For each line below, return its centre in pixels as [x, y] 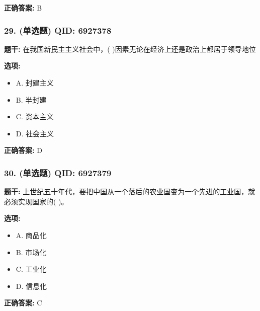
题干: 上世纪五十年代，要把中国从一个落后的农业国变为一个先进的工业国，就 [130, 191]
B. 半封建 [31, 99]
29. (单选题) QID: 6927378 [58, 30]
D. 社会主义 [35, 133]
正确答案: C [23, 303]
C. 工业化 [31, 269]
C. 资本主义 [35, 116]
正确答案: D [23, 150]
